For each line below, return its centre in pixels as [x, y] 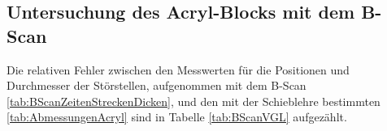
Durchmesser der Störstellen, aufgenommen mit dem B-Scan [157, 85]
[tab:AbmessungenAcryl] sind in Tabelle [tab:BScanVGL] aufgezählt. [177, 117]
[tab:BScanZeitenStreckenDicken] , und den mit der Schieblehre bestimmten [193, 101]
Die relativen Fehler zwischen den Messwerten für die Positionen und [178, 69]
